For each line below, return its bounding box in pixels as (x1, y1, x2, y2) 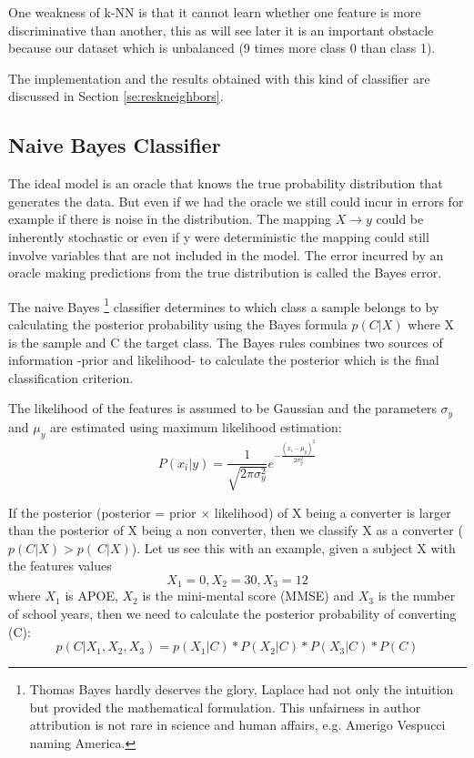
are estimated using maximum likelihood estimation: (49, 417, 342, 436)
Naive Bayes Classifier (8, 131, 221, 159)
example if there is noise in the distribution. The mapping (8, 209, 331, 228)
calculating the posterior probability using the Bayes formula (8, 314, 348, 333)
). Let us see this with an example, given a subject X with (131, 538, 456, 557)
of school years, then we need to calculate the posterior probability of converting (8, 604, 457, 623)
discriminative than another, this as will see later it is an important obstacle (8, 20, 434, 39)
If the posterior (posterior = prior (8, 502, 197, 521)
